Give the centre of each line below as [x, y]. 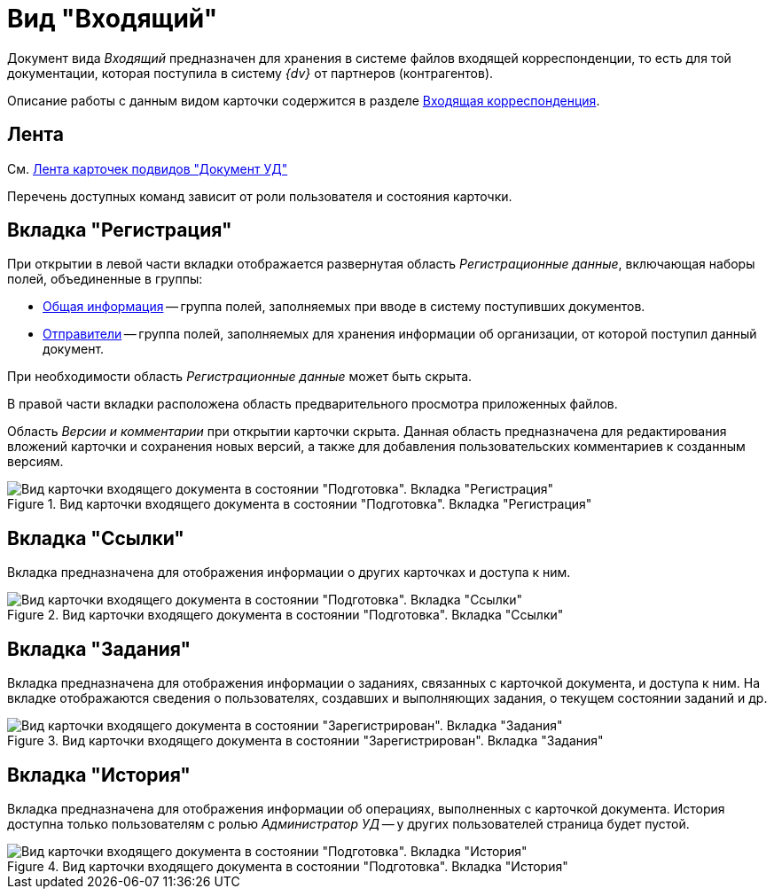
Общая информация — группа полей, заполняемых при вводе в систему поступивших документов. [344, 307]
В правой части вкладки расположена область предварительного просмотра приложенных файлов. [313, 404]
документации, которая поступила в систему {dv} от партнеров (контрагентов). [250, 73]
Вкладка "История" [99, 775]
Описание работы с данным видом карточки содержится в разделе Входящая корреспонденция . [304, 100]
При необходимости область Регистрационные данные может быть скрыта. [240, 377]
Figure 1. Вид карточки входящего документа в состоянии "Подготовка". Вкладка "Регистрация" [300, 504]
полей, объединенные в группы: [105, 279]
